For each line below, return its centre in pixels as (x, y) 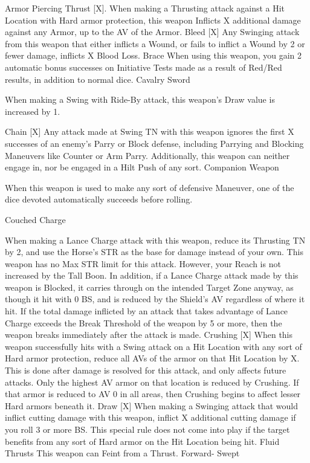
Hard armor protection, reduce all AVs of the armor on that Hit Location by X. (152, 358)
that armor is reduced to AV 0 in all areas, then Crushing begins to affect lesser (153, 394)
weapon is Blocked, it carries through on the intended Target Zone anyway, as (149, 287)
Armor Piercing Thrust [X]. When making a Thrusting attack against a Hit (145, 8)
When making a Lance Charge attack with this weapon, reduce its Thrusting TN (155, 240)
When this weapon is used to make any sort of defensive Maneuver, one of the (150, 187)
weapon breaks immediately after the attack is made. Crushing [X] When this (149, 335)
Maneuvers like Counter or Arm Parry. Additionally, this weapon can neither (147, 155)
